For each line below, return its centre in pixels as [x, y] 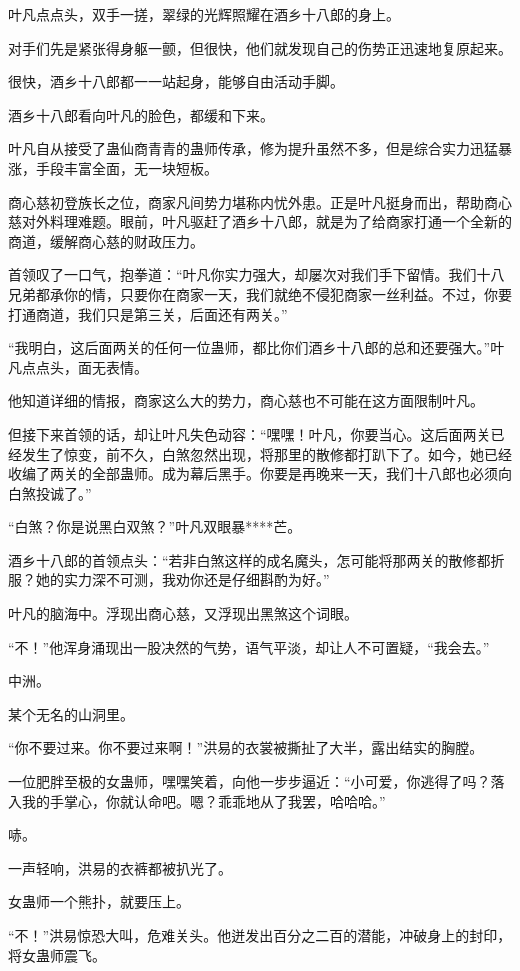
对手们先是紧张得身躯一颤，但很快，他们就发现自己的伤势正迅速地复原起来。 [260, 47]
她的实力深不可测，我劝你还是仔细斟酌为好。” [182, 579]
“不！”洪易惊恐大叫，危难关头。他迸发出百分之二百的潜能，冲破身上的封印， [260, 935]
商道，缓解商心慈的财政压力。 [106, 240]
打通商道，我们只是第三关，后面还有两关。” [148, 313]
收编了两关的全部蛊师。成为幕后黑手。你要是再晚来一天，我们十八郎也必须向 [260, 473]
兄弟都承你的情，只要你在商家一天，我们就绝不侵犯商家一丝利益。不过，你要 [260, 293]
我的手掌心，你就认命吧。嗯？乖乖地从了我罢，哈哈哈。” [203, 800]
